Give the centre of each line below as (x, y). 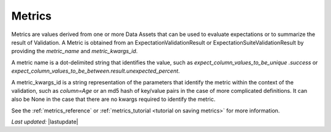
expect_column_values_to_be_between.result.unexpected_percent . (96, 71)
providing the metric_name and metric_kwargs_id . (74, 51)
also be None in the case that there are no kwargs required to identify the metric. (113, 99)
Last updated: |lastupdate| (45, 122)
